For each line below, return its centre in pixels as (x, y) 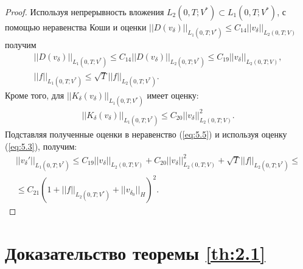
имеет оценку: (173, 95)
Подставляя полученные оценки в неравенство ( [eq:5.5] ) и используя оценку (146, 134)
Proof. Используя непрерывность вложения (85, 12)
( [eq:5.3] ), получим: (41, 146)
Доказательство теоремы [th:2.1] (135, 253)
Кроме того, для (35, 95)
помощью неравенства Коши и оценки (76, 27)
